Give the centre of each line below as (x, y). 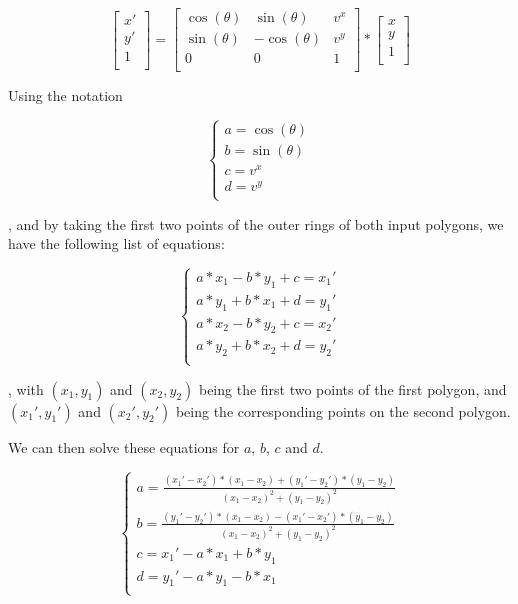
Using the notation (65, 95)
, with (26, 388)
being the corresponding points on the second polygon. (343, 410)
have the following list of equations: (116, 243)
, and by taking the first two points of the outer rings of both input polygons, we (256, 223)
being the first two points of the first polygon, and (352, 388)
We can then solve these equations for (124, 446)
